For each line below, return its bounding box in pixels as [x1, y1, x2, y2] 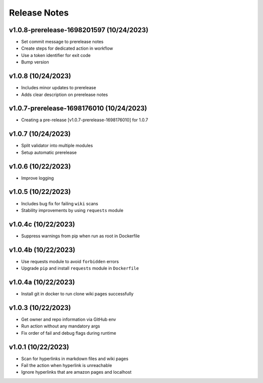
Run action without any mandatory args [21, 323, 100, 329]
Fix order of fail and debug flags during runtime [21, 330, 116, 336]
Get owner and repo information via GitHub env [21, 316, 116, 322]
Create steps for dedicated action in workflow [21, 45, 113, 51]
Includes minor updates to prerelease [21, 85, 96, 91]
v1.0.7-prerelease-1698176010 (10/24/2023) [9, 104, 147, 113]
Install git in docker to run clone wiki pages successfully [21, 291, 134, 297]
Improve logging [21, 175, 54, 181]
